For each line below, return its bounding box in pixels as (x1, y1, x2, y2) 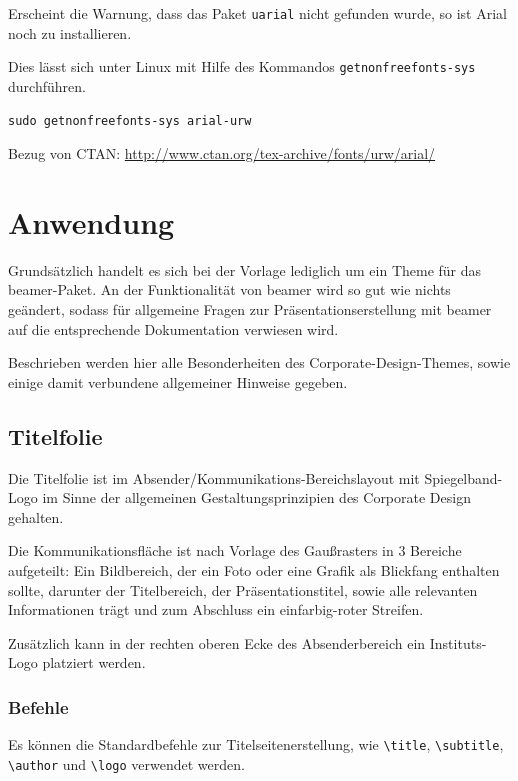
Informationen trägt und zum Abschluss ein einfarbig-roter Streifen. (8, 599, 424, 620)
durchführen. (8, 75, 86, 96)
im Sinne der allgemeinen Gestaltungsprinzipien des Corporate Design (42, 487, 471, 508)
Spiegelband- (424, 467, 503, 488)
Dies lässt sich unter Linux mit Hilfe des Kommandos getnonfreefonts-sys (8, 56, 476, 77)
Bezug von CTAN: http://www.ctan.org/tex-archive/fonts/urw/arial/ (8, 143, 436, 164)
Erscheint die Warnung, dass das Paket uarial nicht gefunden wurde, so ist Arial (8, 3, 507, 23)
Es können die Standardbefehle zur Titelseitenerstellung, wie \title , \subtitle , (8, 734, 504, 755)
